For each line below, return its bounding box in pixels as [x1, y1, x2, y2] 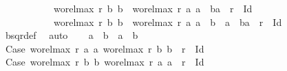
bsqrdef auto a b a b [5, 28, 138, 42]
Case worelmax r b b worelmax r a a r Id [5, 55, 204, 69]
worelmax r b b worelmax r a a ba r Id [53, 1, 253, 15]
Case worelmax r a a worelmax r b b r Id [5, 41, 204, 55]
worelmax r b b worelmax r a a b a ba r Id [53, 14, 282, 29]
